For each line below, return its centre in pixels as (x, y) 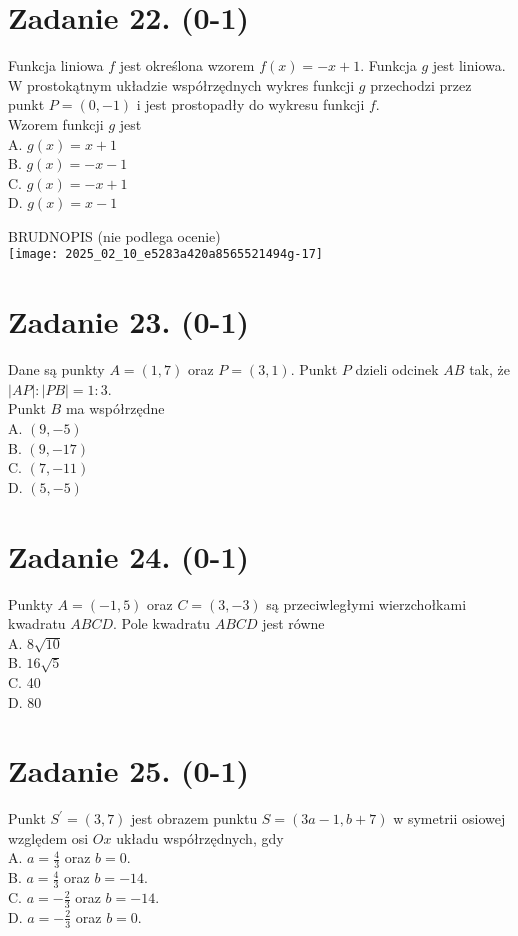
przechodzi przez (421, 84)
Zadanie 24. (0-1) (128, 555)
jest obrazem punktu (194, 818)
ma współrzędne (115, 408)
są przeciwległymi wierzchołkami (366, 603)
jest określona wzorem (187, 65)
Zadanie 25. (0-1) (128, 770)
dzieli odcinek (397, 369)
